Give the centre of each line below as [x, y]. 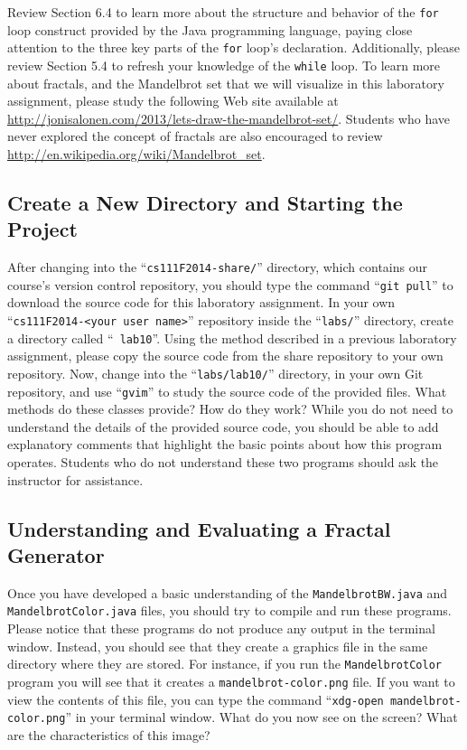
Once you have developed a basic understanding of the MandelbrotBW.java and [228, 592]
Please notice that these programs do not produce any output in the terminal [221, 628]
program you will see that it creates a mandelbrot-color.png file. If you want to [231, 681]
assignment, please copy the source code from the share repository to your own [225, 356]
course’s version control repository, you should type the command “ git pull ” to [230, 284]
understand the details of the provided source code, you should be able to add [223, 426]
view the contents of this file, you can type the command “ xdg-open [196, 699]
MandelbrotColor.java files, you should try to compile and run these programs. [229, 610]
